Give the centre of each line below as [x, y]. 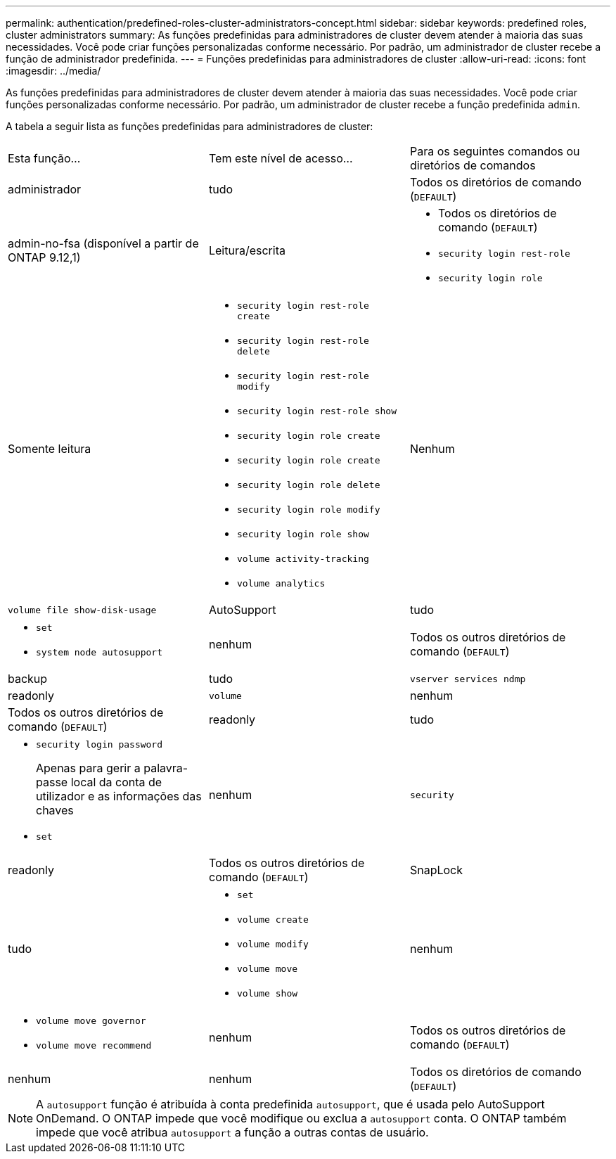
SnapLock [436, 870]
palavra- [166, 768]
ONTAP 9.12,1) [44, 257]
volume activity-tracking [303, 559]
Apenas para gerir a [88, 768]
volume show [267, 993]
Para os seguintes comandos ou [495, 151]
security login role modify [308, 510]
